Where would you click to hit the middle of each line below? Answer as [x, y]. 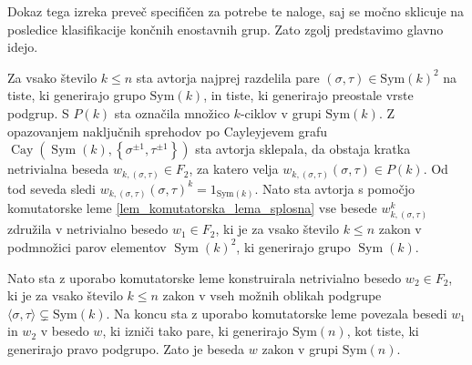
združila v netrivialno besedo [88, 229]
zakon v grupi [300, 348]
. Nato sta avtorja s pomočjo [335, 188]
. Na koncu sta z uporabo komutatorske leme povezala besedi [277, 313]
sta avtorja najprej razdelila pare [228, 77]
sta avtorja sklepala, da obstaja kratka [303, 149]
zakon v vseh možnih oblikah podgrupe [272, 295]
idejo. [23, 47]
